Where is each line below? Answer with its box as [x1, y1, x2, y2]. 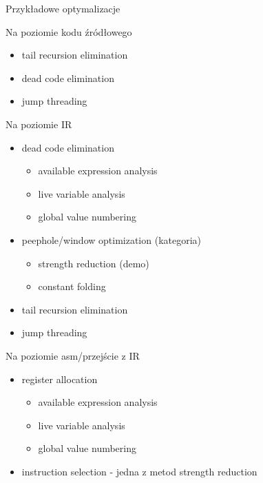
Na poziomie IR [6, 116, 72, 131]
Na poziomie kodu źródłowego [6, 24, 132, 39]
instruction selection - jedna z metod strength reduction [21, 464, 257, 478]
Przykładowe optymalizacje [6, 1, 120, 15]
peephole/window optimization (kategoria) [21, 232, 202, 247]
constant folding [38, 279, 106, 294]
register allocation [21, 371, 98, 386]
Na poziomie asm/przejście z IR [6, 348, 140, 362]
